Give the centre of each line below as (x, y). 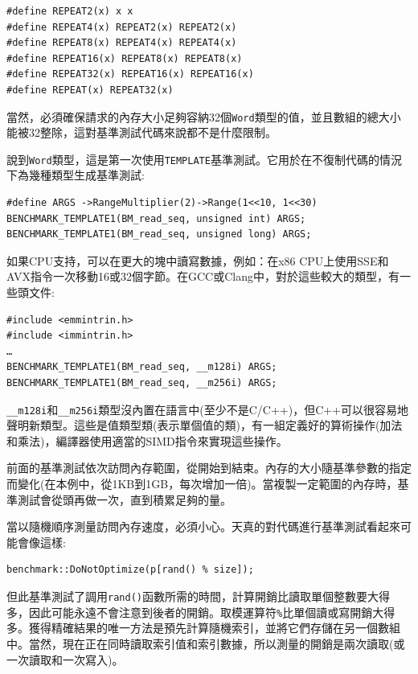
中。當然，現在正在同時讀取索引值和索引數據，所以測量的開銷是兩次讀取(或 (206, 643)
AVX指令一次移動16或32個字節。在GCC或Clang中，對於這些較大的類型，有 (203, 276)
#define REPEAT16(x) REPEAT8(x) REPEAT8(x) (125, 58)
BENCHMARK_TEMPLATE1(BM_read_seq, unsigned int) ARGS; (156, 218)
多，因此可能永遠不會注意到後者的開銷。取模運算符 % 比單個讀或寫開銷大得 (201, 612)
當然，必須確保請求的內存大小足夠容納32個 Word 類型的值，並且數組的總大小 (204, 116)
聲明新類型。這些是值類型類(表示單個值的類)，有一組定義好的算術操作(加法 (205, 425)
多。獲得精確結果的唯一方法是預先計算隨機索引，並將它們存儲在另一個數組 (203, 628)
